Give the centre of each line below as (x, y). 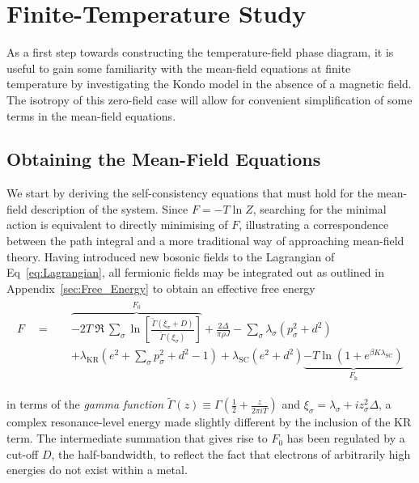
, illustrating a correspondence (314, 225)
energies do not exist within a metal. (97, 470)
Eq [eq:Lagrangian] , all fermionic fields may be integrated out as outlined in (195, 272)
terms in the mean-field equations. (91, 115)
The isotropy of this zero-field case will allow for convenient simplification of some (209, 99)
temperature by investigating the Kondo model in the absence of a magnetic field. (209, 84)
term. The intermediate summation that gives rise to (137, 438)
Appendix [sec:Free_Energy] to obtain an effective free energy (161, 288)
